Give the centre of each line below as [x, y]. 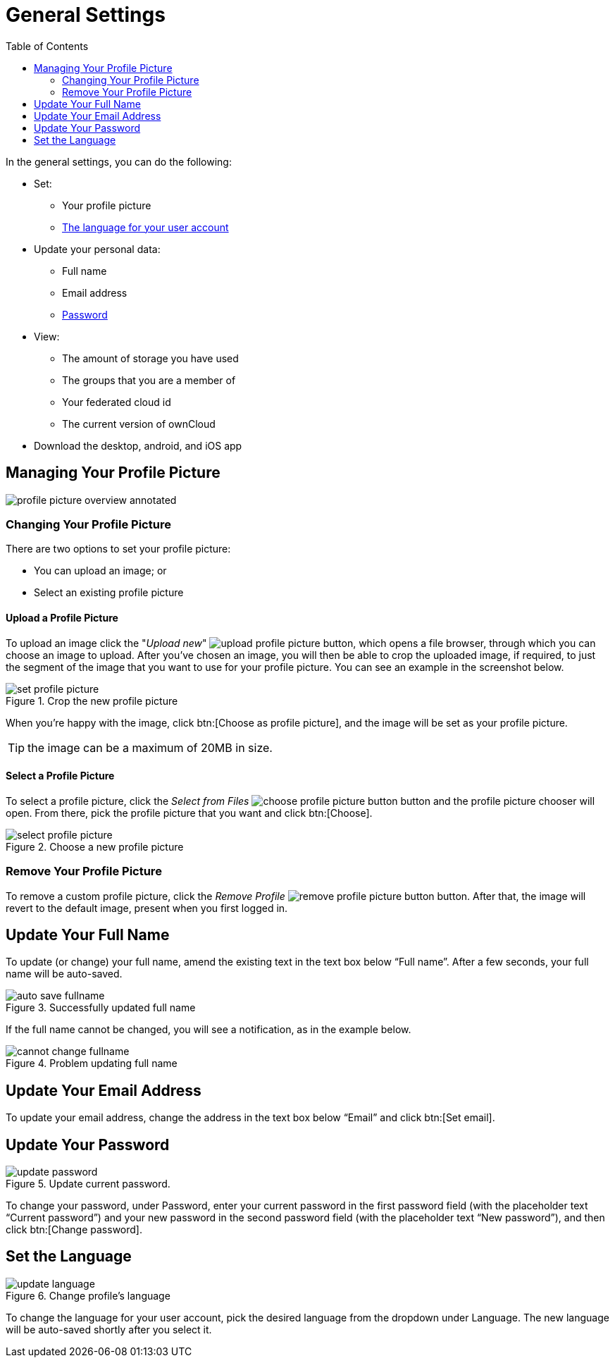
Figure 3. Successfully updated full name [101, 1008]
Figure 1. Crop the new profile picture [92, 701]
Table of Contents [47, 46]
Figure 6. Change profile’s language [88, 1295]
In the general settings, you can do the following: [119, 161]
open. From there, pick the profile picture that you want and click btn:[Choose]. [189, 813]
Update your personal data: [97, 249]
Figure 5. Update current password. [88, 1184]
